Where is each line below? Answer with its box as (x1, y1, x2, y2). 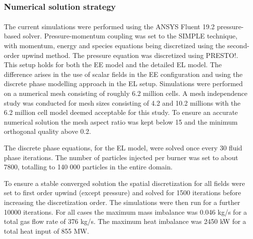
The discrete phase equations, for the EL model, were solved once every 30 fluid (4, 143, 242, 152)
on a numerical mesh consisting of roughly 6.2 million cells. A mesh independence (4, 88, 248, 98)
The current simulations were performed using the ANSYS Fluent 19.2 (4, 21, 215, 31)
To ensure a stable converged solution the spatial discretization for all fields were (4, 178, 245, 188)
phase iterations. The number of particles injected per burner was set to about (4, 152, 238, 162)
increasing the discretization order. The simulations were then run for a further (4, 197, 240, 207)
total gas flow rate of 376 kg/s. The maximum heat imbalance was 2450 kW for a (4, 216, 246, 226)
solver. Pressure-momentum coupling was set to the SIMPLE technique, (22, 31, 237, 41)
